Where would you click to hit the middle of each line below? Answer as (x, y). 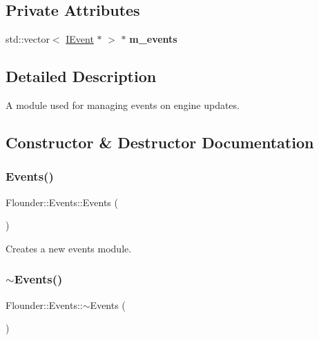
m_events (153, 39)
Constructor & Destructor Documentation (160, 142)
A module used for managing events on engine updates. (123, 105)
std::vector (28, 39)
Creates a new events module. (69, 248)
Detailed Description (81, 76)
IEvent (80, 39)
